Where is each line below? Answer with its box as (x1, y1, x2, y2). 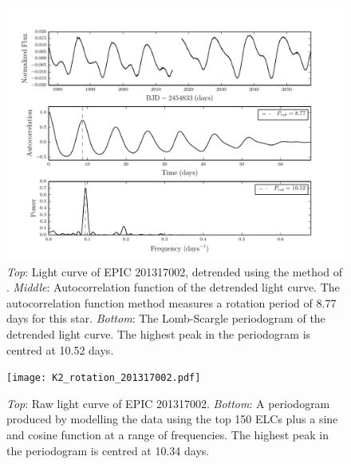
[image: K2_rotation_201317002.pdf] (6, 372, 201, 384)
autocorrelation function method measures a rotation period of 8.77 (6, 294, 337, 311)
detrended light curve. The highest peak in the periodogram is (6, 325, 311, 342)
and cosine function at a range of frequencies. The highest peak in (6, 426, 329, 442)
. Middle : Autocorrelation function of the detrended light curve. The (6, 279, 340, 295)
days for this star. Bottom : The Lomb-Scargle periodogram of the (6, 310, 325, 327)
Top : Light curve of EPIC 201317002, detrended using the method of (6, 263, 343, 280)
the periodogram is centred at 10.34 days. (6, 442, 210, 458)
